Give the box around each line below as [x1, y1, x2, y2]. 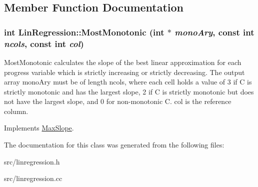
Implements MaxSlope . [4, 122, 74, 133]
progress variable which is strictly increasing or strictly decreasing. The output [4, 66, 245, 77]
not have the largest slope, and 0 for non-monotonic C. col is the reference [4, 96, 231, 106]
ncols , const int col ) [4, 37, 84, 49]
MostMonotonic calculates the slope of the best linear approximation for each [4, 56, 241, 67]
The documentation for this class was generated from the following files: [4, 139, 224, 150]
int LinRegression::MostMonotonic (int [4, 25, 164, 38]
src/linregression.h [4, 156, 60, 166]
